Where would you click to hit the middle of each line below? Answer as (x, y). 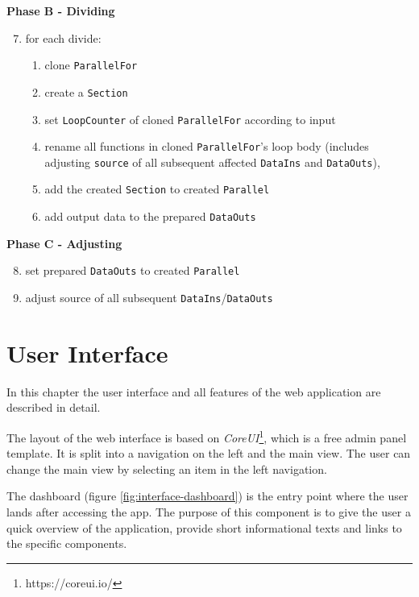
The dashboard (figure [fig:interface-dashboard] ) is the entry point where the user (207, 496)
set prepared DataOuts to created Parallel (133, 270)
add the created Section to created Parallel (157, 189)
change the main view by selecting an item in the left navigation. (167, 468)
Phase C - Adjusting (64, 243)
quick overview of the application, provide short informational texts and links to (204, 527)
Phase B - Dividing (61, 10)
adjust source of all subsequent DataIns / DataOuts (149, 298)
